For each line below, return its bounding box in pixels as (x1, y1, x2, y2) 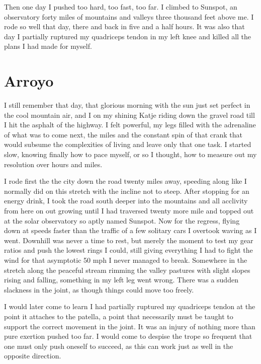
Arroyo (4, 70, 54, 91)
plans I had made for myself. (4, 41, 92, 51)
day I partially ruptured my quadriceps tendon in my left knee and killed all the (4, 31, 251, 41)
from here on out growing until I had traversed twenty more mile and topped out (4, 205, 254, 216)
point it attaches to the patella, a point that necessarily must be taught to (4, 311, 233, 321)
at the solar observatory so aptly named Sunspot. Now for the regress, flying (4, 215, 240, 226)
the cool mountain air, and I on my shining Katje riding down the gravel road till (4, 109, 255, 120)
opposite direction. (4, 350, 61, 361)
